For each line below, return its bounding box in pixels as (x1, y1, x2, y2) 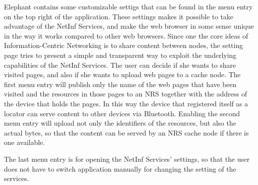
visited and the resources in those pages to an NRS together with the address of (4, 89, 247, 99)
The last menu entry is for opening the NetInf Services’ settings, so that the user (4, 153, 250, 164)
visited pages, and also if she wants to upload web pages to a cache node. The (4, 69, 241, 80)
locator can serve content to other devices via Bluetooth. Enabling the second (4, 108, 240, 118)
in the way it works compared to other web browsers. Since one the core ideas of (4, 30, 249, 41)
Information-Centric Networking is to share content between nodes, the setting (4, 40, 243, 50)
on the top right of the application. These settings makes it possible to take (4, 11, 234, 21)
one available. (4, 137, 45, 147)
